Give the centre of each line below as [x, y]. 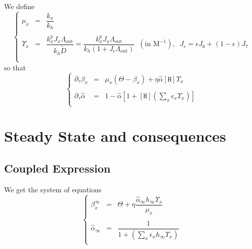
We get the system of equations [53, 189]
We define [19, 6]
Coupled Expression [57, 168]
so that [15, 67]
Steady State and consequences [115, 136]
